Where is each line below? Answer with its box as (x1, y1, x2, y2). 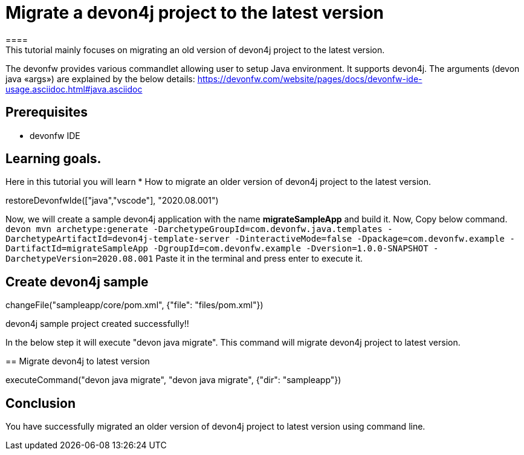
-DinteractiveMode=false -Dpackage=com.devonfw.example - (235, 234, 515, 244)
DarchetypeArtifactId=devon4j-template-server (5, 234, 230, 244)
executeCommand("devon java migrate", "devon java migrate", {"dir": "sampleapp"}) (5, 375, 341, 386)
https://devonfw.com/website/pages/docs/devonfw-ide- (197, 73, 422, 84)
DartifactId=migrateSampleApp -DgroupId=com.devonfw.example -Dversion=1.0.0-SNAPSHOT (5, 244, 429, 254)
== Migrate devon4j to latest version (5, 356, 150, 367)
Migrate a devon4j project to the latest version (5, 2, 384, 23)
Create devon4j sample (5, 274, 149, 289)
